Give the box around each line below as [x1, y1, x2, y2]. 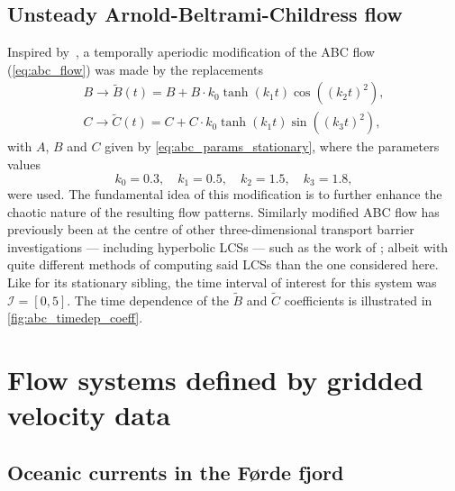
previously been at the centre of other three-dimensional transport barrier [7, 220, 414, 239]
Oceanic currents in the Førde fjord [7, 459, 344, 486]
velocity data [7, 396, 171, 433]
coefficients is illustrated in [284, 290, 432, 309]
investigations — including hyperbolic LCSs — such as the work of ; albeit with [7, 237, 449, 256]
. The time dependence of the [67, 290, 229, 309]
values [7, 155, 41, 174]
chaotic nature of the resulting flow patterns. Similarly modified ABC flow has [7, 202, 440, 221]
